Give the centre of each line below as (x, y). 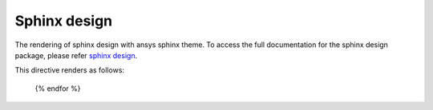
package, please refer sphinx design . (76, 55)
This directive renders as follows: (69, 70)
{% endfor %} (58, 88)
